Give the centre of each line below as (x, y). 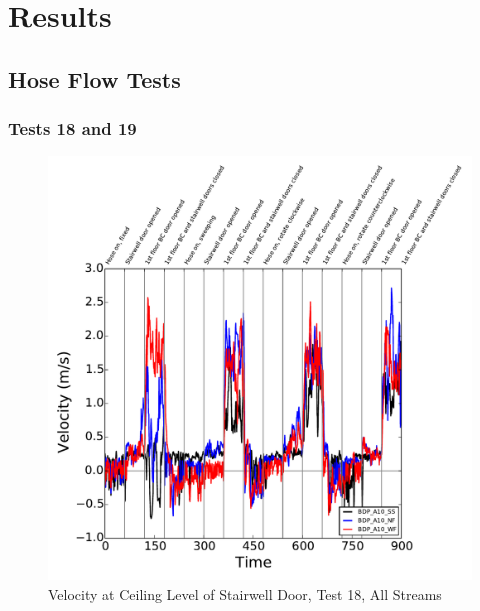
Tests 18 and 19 (72, 128)
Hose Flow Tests (94, 78)
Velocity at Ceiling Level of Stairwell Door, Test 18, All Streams (245, 593)
